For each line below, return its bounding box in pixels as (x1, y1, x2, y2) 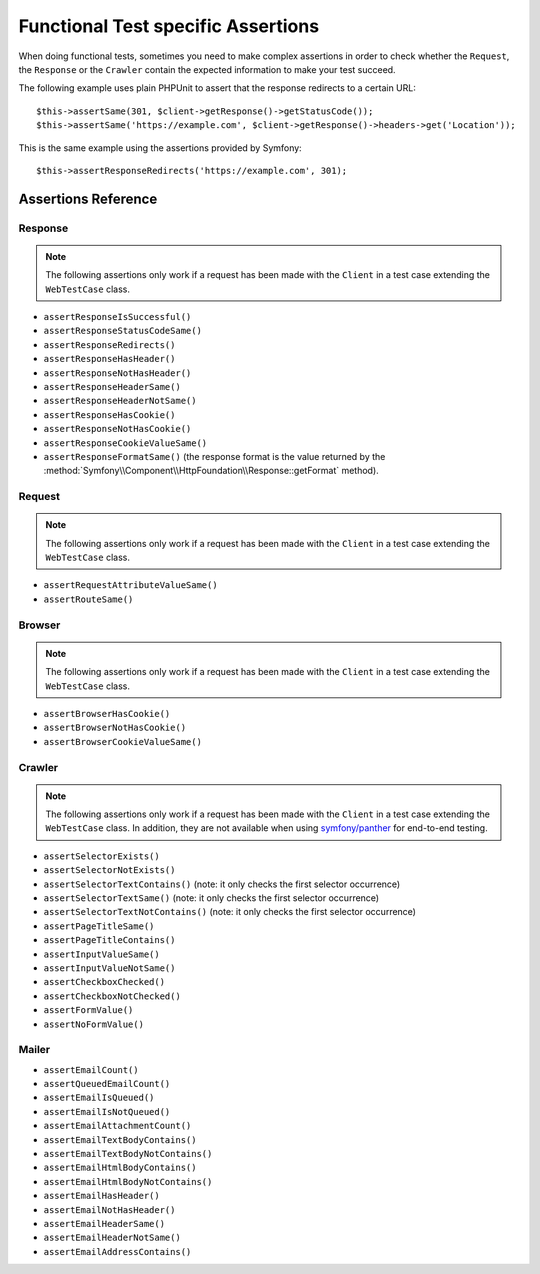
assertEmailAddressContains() (43, 1246, 192, 1257)
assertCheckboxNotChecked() (43, 990, 182, 1002)
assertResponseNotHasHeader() (43, 367, 192, 379)
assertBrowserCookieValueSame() (43, 736, 202, 747)
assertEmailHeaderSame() (43, 1218, 165, 1229)
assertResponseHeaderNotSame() (43, 395, 197, 407)
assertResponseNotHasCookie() (43, 423, 192, 435)
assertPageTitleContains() (43, 935, 176, 946)
